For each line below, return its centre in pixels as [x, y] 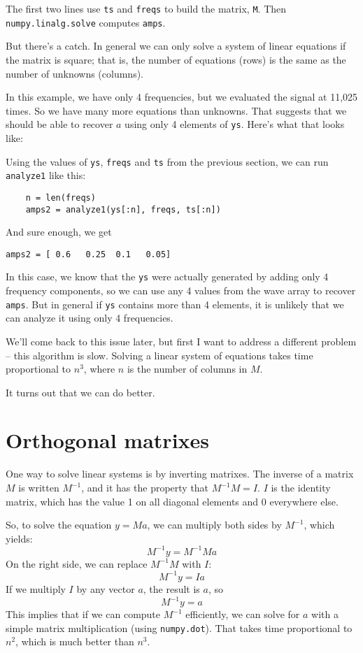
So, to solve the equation [59, 525]
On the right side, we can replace [77, 563]
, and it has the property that [145, 487]
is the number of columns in [187, 369]
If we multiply [36, 588]
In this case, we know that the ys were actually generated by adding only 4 [167, 277]
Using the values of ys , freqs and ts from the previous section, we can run [167, 161]
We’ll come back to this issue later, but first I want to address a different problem [181, 341]
